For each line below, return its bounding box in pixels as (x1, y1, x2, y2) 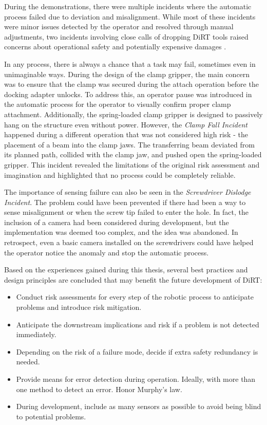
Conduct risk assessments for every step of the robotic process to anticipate (16, 291, 254, 302)
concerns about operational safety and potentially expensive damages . (4, 41, 226, 52)
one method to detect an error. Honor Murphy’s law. (16, 383, 182, 394)
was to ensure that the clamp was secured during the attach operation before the (4, 79, 259, 89)
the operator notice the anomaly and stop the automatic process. (4, 247, 209, 257)
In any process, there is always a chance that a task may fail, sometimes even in (4, 58, 256, 69)
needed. (16, 356, 40, 367)
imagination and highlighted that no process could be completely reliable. (4, 169, 236, 180)
